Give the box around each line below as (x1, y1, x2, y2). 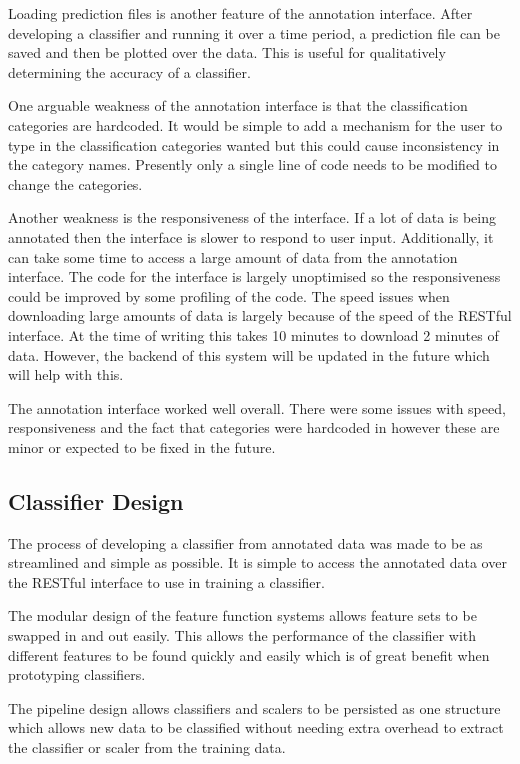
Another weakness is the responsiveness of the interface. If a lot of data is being (8, 207, 496, 228)
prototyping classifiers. (8, 664, 146, 685)
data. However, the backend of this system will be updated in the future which (8, 344, 490, 365)
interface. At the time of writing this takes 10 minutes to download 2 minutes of (8, 324, 499, 345)
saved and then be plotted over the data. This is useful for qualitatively (8, 42, 446, 63)
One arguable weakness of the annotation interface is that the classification (8, 95, 468, 116)
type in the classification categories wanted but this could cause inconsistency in (8, 134, 500, 155)
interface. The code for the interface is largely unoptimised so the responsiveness (8, 266, 501, 287)
